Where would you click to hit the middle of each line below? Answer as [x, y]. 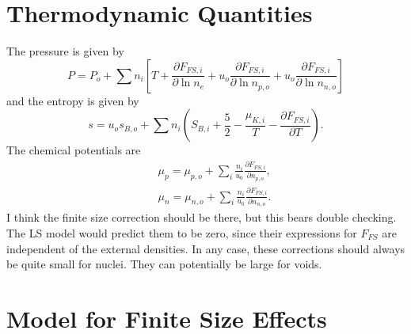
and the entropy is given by [73, 100]
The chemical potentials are [74, 150]
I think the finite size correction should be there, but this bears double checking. [202, 217]
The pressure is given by [65, 51]
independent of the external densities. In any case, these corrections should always [206, 248]
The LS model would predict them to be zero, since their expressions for [182, 232]
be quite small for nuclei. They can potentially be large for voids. [164, 264]
